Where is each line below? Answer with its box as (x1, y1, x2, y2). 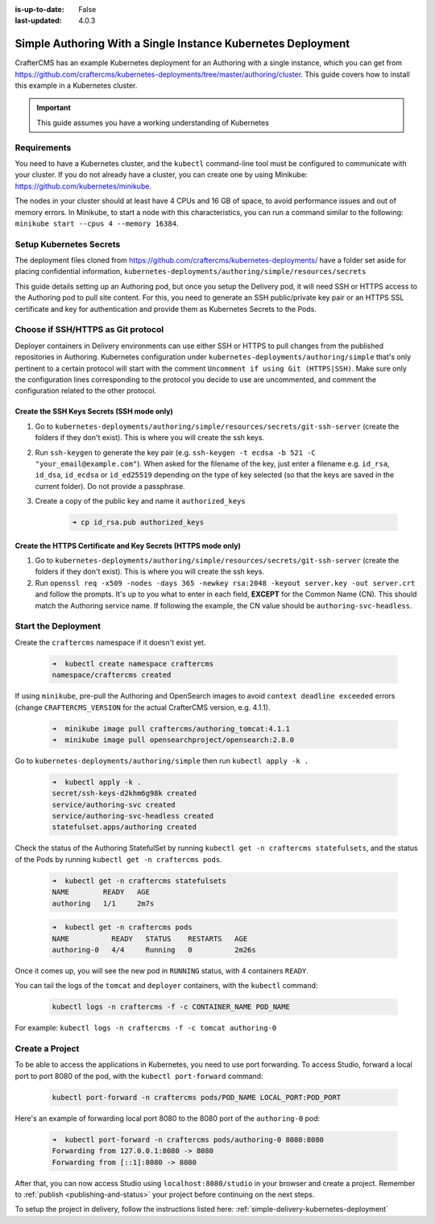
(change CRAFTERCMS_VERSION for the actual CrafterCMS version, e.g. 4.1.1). (14, 702, 271, 712)
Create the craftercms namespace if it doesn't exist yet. (14, 637, 206, 647)
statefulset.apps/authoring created (52, 823, 197, 832)
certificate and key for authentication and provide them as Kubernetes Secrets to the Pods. (14, 304, 317, 313)
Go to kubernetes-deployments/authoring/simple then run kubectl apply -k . (14, 756, 309, 766)
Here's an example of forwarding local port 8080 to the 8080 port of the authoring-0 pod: (14, 1113, 321, 1123)
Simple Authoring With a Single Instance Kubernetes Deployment (14, 37, 350, 51)
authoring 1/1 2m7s (52, 898, 155, 908)
